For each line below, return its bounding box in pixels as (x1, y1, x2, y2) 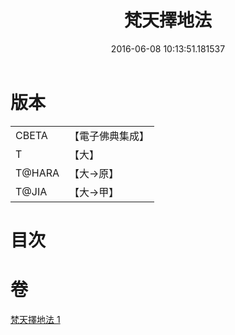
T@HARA (15, 166, 60, 180)
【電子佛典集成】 (69, 129, 150, 143)
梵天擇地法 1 (10, 313, 61, 325)
